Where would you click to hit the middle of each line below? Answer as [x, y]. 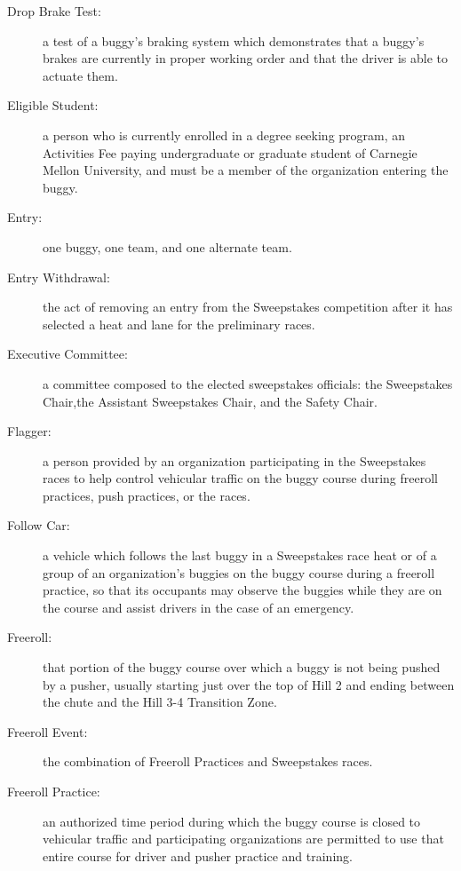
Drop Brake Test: [54, 11]
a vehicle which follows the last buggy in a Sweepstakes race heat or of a [240, 555]
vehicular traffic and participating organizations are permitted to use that [243, 839]
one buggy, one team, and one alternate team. [167, 246]
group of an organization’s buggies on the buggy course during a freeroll [239, 572]
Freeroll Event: [48, 731]
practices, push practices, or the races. [147, 495]
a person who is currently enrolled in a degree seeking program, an [224, 135]
